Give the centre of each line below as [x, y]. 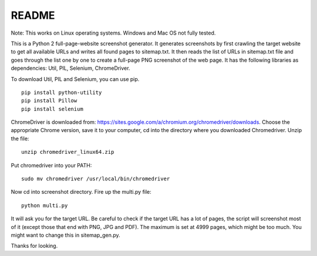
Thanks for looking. [34, 246]
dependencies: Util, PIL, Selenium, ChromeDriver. [70, 68]
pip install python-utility [62, 92]
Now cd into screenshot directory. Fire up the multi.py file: [81, 192]
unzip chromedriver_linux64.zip [68, 152]
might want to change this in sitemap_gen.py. [65, 235]
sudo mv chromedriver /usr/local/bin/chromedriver [96, 179]
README [33, 15]
